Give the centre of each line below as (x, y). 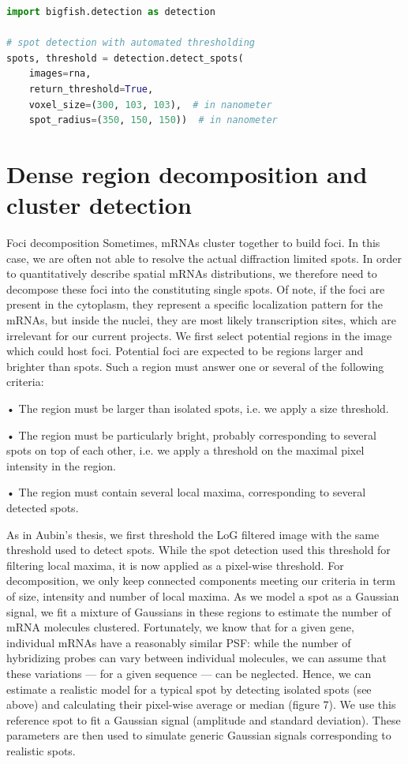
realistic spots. (41, 750)
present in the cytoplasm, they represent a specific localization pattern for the (195, 304)
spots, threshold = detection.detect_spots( (125, 58)
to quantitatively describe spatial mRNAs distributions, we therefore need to (192, 273)
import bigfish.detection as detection (111, 12)
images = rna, (60, 74)
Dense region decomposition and (187, 173)
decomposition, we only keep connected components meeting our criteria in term (201, 580)
